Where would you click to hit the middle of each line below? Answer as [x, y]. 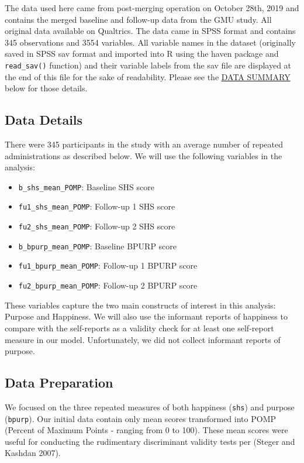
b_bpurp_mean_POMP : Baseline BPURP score [98, 246]
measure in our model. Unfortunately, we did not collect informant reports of [143, 339]
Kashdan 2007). [33, 453]
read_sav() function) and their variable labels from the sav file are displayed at [148, 65]
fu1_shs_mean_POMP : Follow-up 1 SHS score [97, 206]
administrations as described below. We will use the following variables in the [144, 155]
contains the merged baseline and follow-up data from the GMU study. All [138, 19]
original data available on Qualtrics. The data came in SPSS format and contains [150, 31]
